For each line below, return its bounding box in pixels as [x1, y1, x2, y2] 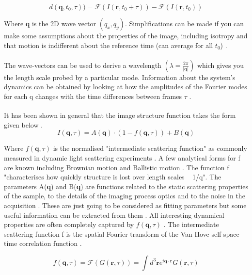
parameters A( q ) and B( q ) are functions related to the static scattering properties [4, 181, 248, 191]
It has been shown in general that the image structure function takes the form [4, 110, 236, 120]
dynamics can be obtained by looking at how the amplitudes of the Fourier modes [4, 81, 247, 92]
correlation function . [19, 238, 82, 248]
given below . [4, 119, 43, 129]
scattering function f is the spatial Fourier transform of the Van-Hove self [4, 228, 221, 239]
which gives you [197, 60, 244, 70]
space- [223, 228, 242, 239]
